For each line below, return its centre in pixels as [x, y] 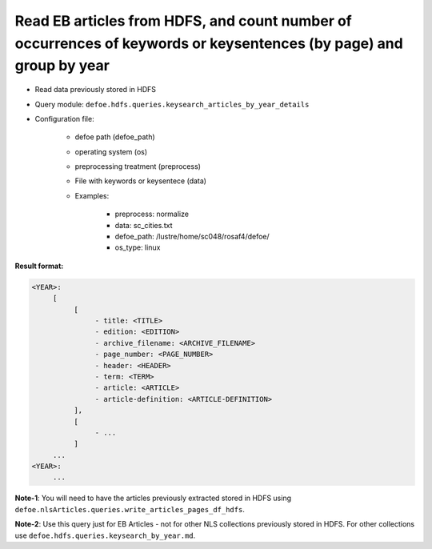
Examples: [92, 195]
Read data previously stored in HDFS [95, 90]
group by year [62, 66]
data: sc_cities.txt [144, 225]
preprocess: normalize [152, 214]
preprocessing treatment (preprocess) [138, 166]
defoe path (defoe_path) [115, 137]
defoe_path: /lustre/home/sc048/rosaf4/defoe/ [192, 237]
